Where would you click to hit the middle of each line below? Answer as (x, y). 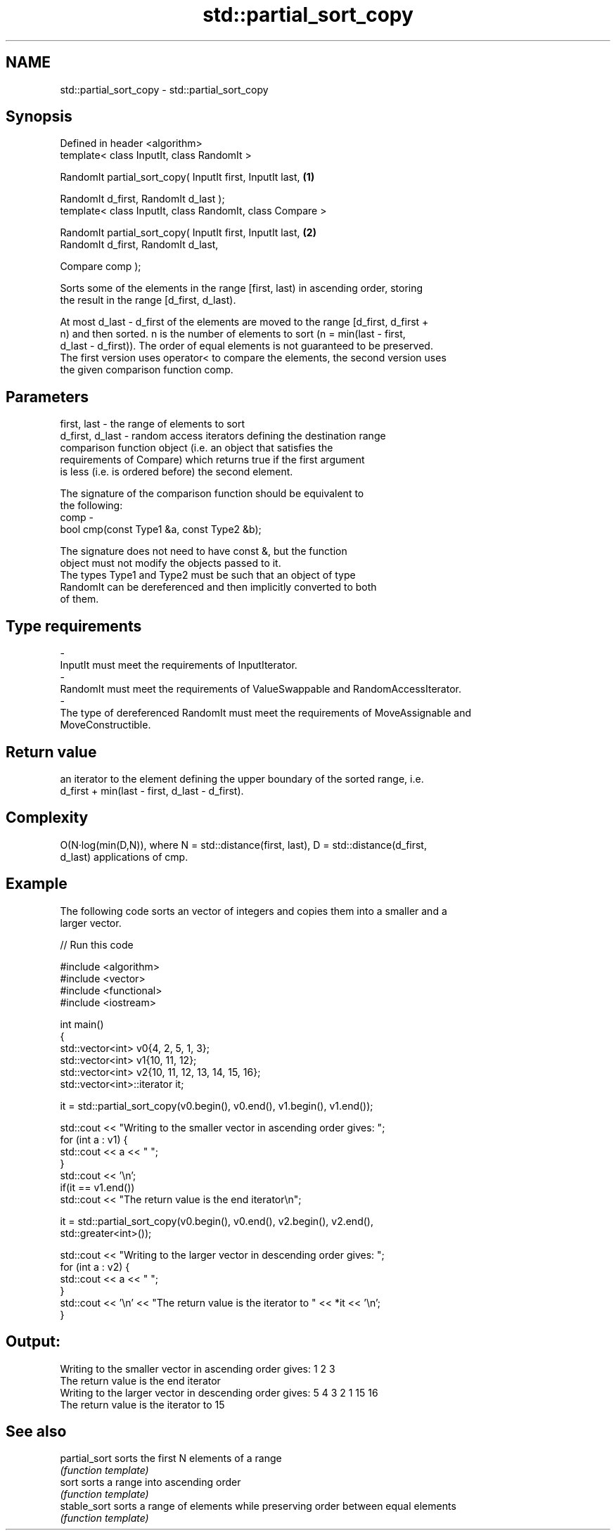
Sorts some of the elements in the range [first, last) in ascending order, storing (242, 288)
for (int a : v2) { (95, 1266)
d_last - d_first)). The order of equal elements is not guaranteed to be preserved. (246, 346)
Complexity (47, 818)
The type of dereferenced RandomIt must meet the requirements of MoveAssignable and (266, 713)
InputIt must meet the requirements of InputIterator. (179, 665)
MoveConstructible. (105, 725)
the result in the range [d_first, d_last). (148, 300)
